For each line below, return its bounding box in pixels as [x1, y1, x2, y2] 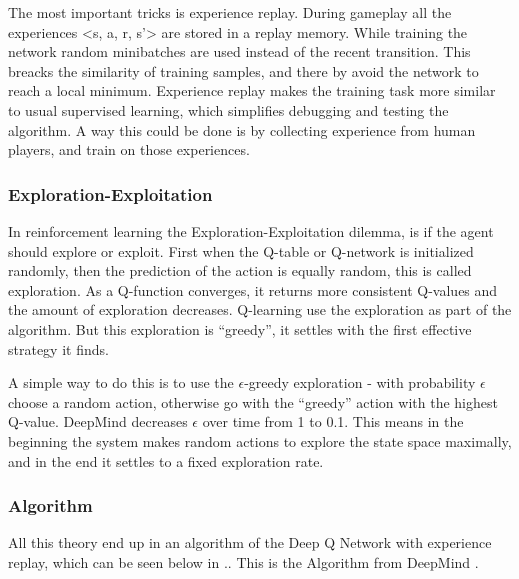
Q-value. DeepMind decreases [8, 411, 188, 432]
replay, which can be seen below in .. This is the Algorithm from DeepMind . [8, 551, 479, 572]
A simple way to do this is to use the [8, 372, 234, 393]
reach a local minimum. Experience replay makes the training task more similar [8, 80, 496, 101]
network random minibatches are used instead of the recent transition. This [8, 41, 471, 62]
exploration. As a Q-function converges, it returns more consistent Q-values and [8, 279, 498, 300]
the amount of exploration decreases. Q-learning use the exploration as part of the [8, 299, 512, 320]
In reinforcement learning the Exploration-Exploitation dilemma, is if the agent [8, 220, 494, 241]
